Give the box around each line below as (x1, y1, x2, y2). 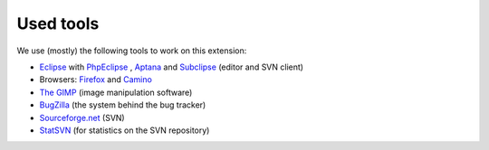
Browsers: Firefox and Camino (39, 74, 153, 85)
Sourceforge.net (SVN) (39, 112, 126, 123)
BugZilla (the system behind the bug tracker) (39, 99, 206, 110)
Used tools (16, 14, 100, 33)
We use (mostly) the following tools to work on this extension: (16, 45, 247, 56)
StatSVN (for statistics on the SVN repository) (39, 125, 210, 136)
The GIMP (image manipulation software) (39, 87, 193, 98)
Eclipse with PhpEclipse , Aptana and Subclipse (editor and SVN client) (39, 61, 303, 72)
